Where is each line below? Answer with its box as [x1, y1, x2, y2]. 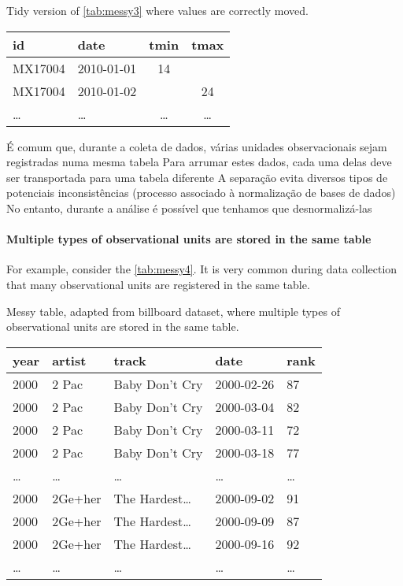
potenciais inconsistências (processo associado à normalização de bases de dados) [6, 184, 396, 201]
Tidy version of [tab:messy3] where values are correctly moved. [6, 2, 309, 18]
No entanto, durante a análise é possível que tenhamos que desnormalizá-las [6, 199, 372, 216]
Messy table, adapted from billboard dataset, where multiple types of [6, 302, 340, 319]
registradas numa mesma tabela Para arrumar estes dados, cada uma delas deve [6, 154, 392, 170]
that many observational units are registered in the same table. [6, 276, 310, 292]
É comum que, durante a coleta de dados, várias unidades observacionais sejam [6, 138, 387, 154]
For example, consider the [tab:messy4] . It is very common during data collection [6, 261, 397, 277]
